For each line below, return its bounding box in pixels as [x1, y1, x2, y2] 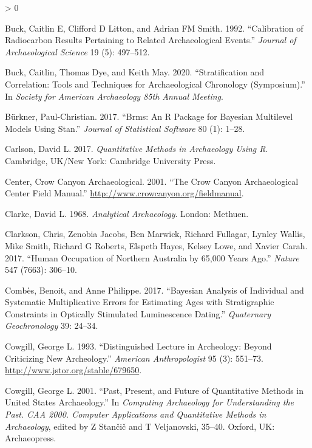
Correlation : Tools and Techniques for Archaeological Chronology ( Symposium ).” [5, 77, 305, 90]
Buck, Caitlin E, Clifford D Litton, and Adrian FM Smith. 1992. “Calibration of [5, 21, 304, 34]
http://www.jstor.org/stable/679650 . [5, 364, 142, 376]
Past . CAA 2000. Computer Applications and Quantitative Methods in [5, 408, 266, 421]
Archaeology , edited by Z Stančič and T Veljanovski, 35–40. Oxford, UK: [5, 419, 275, 432]
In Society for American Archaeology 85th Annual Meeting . [5, 89, 223, 102]
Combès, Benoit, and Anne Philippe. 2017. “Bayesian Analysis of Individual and [5, 283, 304, 296]
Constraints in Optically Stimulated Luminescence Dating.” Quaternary [5, 307, 271, 320]
